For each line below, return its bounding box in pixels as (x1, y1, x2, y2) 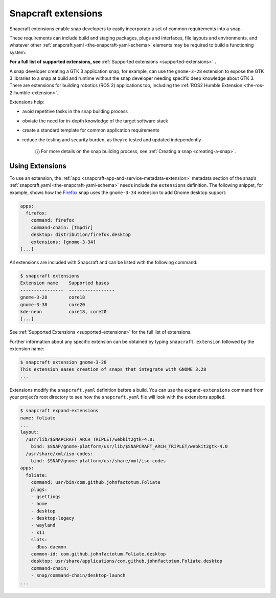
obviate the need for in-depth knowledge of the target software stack (22, 118, 168, 124)
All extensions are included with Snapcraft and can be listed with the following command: (9, 259, 198, 266)
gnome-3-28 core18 (20, 294, 85, 301)
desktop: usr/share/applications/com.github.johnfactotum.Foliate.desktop (31, 558, 222, 564)
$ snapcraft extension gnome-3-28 (20, 359, 107, 366)
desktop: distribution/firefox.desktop (31, 232, 131, 238)
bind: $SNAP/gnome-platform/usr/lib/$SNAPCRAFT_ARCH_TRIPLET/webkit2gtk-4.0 (31, 443, 228, 450)
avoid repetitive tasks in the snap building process (22, 108, 128, 115)
